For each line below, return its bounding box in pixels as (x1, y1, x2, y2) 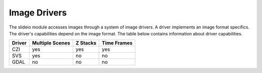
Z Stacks (75, 40, 97, 46)
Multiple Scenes (32, 40, 70, 46)
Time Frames (102, 40, 133, 46)
